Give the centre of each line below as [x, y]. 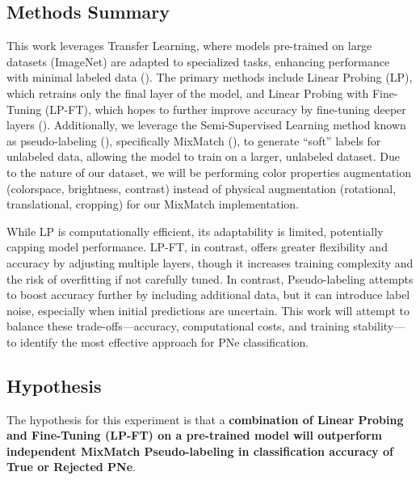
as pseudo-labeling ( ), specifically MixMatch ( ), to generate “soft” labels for [194, 140]
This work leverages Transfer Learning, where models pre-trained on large [189, 46]
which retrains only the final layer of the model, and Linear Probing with [188, 93]
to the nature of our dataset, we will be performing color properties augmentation [209, 172]
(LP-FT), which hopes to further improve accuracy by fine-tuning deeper [225, 109]
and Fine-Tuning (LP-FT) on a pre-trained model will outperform [195, 435]
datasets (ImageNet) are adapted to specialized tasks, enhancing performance [198, 61]
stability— [379, 326]
